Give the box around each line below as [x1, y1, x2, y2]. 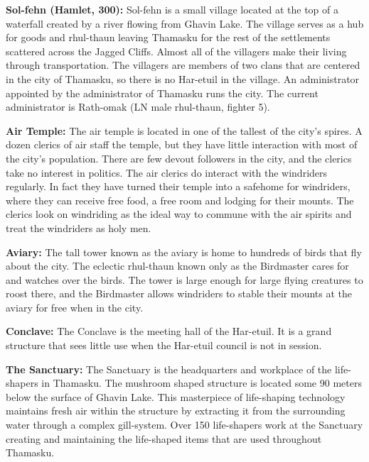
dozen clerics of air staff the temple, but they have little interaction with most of [6, 137, 358, 152]
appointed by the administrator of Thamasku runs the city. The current [6, 85, 319, 100]
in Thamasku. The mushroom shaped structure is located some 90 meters [41, 375, 362, 390]
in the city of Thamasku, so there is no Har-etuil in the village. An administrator [6, 71, 360, 86]
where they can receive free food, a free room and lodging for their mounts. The [6, 192, 354, 207]
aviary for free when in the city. [6, 299, 144, 314]
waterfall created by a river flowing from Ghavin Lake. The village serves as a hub [6, 16, 364, 31]
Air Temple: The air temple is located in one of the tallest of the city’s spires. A [6, 123, 363, 138]
